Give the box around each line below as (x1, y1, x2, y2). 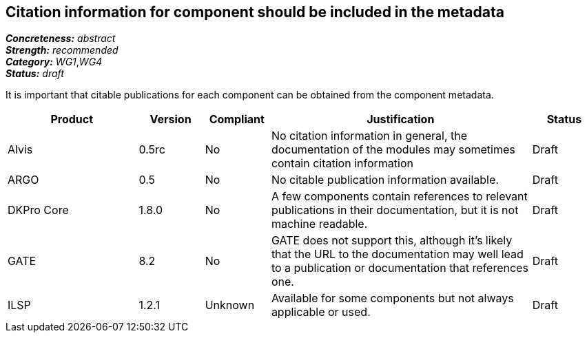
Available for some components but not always (271, 291, 514, 306)
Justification (367, 112, 435, 127)
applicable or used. (271, 305, 371, 319)
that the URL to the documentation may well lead (271, 247, 524, 262)
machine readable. (271, 217, 368, 231)
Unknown (205, 298, 255, 313)
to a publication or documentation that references (271, 261, 528, 275)
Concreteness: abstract (6, 32, 116, 45)
